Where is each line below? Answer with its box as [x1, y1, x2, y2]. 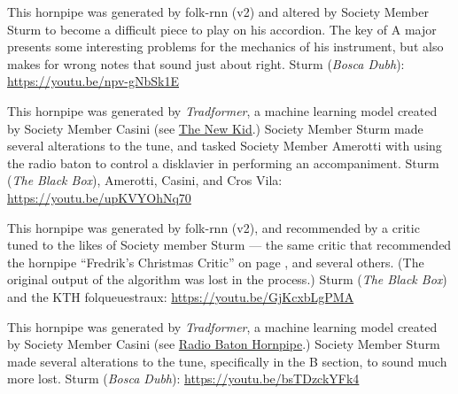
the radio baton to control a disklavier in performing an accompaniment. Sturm [7, 153, 439, 172]
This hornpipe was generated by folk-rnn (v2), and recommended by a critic [7, 218, 420, 236]
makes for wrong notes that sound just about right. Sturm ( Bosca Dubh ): [7, 54, 405, 73]
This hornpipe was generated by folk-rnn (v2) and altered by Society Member [7, 3, 429, 20]
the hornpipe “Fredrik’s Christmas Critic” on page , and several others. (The [7, 252, 424, 271]
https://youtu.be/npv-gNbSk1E [7, 72, 179, 90]
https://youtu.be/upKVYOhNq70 [7, 188, 191, 206]
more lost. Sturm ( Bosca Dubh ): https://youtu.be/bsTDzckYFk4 [7, 369, 360, 388]
